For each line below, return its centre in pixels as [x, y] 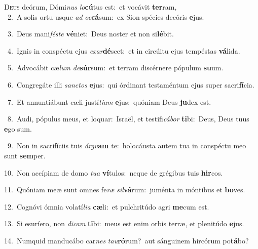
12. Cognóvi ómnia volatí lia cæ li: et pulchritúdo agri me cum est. [107, 206]
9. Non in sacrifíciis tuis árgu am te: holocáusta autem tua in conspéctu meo [127, 146]
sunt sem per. [25, 155]
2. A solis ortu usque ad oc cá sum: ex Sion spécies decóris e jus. [106, 16]
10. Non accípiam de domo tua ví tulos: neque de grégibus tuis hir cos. [114, 172]
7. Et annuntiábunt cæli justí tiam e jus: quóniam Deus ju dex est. [109, 101]
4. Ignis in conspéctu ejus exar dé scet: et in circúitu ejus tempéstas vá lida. [124, 50]
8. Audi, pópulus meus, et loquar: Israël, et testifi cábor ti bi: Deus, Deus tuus [128, 119]
